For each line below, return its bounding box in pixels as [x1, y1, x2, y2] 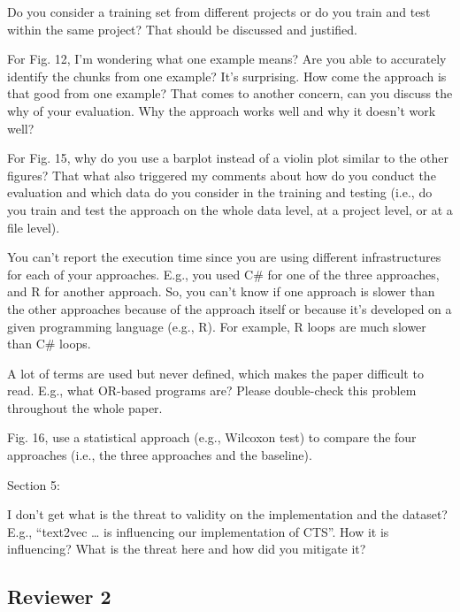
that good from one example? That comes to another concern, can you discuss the [7, 84, 453, 103]
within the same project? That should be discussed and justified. [7, 19, 358, 38]
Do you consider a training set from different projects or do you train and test [7, 3, 431, 20]
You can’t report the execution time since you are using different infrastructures [7, 248, 441, 266]
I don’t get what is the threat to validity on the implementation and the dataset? [7, 505, 448, 524]
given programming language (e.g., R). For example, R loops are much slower [7, 317, 426, 335]
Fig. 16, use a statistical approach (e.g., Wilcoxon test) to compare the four [7, 428, 417, 447]
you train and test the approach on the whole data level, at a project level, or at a [7, 200, 453, 218]
